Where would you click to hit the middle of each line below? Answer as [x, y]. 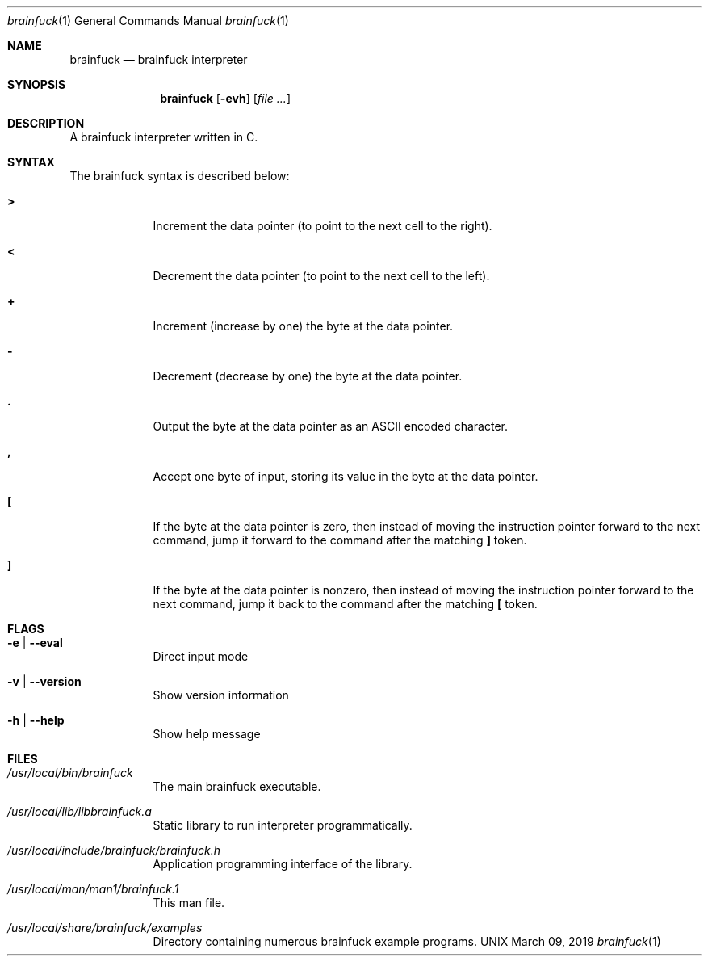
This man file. [189, 903]
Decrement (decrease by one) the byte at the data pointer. [308, 376]
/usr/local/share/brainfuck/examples [105, 928]
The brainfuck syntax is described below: [180, 176]
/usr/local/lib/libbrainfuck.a [80, 811]
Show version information [221, 695]
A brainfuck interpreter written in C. [164, 137]
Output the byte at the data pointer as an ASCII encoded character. [331, 426]
